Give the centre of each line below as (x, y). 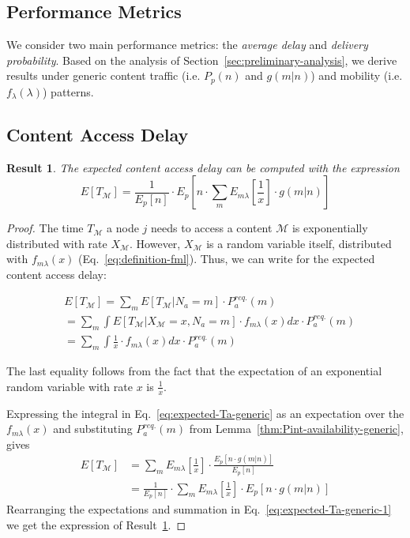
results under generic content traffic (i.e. (103, 75)
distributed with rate (57, 243)
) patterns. (68, 91)
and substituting (93, 429)
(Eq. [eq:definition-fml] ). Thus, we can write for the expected (227, 259)
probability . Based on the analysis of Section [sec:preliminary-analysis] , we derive (202, 60)
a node (123, 228)
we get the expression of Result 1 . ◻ (96, 524)
